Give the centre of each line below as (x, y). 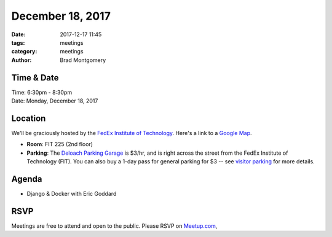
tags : (18, 42)
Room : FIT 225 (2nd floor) (60, 144)
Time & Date (35, 78)
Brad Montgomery (83, 60)
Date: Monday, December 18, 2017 (55, 101)
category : (24, 52)
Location (29, 118)
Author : (22, 60)
